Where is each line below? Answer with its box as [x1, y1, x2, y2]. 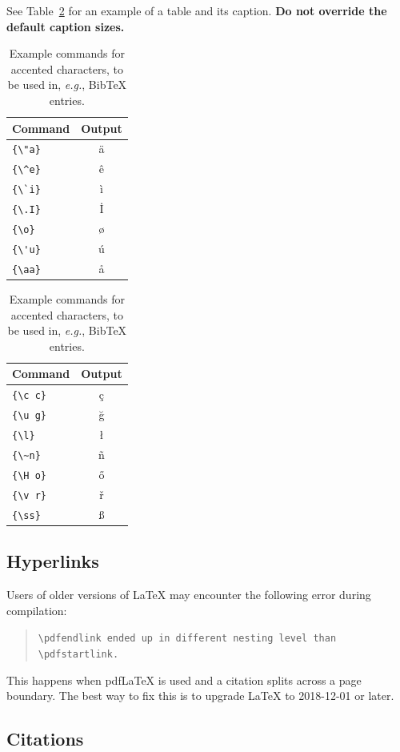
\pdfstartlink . [38, 648, 119, 660]
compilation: [6, 601, 67, 618]
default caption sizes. [6, 18, 125, 34]
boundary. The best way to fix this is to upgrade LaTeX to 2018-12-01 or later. [6, 687, 394, 704]
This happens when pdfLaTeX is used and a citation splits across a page [6, 671, 362, 688]
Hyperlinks [6, 549, 99, 573]
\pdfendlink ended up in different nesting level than [38, 633, 337, 645]
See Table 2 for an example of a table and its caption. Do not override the [6, 2, 387, 18]
